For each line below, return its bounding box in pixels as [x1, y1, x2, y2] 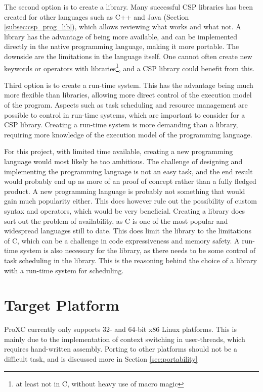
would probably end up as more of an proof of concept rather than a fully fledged [4, 176, 256, 186]
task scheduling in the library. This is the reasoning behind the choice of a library [4, 255, 257, 265]
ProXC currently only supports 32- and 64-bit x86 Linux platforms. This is [4, 324, 237, 334]
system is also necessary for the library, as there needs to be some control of [20, 245, 256, 256]
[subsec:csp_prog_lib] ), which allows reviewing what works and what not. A [4, 21, 241, 32]
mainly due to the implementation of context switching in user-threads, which [4, 333, 245, 344]
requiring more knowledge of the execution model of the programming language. [4, 129, 252, 139]
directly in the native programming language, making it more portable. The [4, 41, 239, 52]
